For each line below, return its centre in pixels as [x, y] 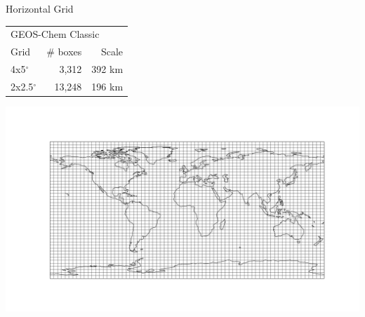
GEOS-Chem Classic [55, 34]
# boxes [64, 52]
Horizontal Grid [40, 8]
